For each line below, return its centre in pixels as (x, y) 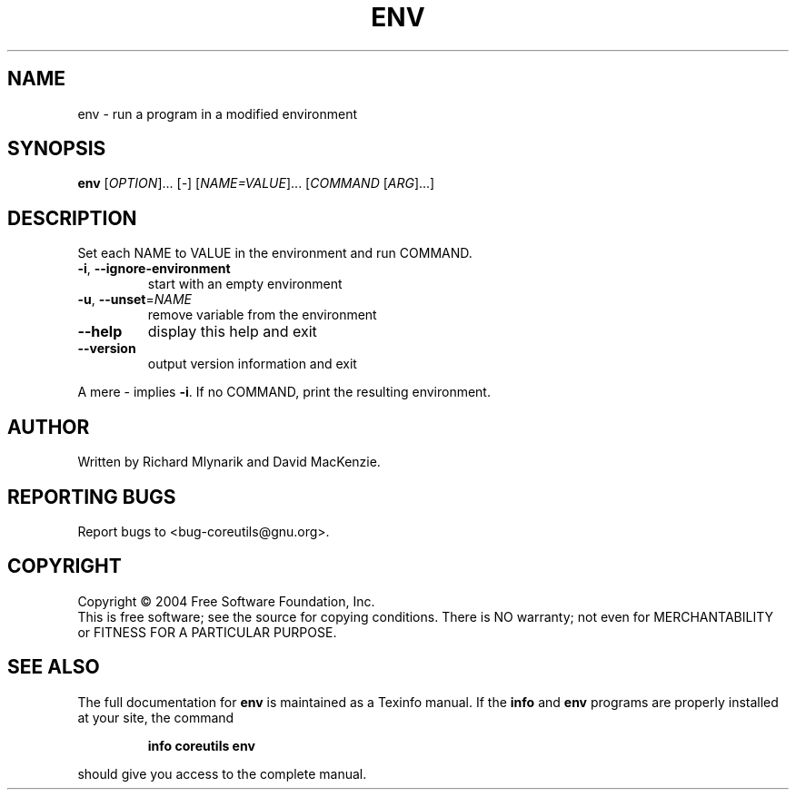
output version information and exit (252, 364)
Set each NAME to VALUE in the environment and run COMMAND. (275, 253)
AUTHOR (49, 427)
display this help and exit (232, 332)
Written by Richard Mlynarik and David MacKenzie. (229, 462)
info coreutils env (201, 745)
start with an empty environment (245, 284)
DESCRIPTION (72, 218)
